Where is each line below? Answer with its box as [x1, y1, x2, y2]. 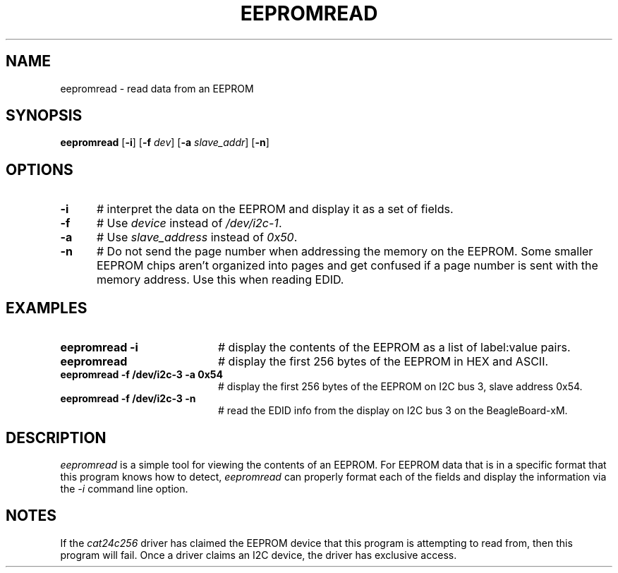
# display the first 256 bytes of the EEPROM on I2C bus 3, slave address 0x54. [218, 380, 583, 393]
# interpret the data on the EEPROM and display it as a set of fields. [96, 202, 454, 217]
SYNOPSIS [6, 107, 83, 125]
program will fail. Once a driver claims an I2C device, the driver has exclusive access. [60, 548, 457, 561]
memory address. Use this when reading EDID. [96, 272, 344, 287]
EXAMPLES [6, 298, 87, 317]
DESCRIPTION [6, 428, 107, 447]
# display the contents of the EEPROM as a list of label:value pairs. [217, 340, 571, 355]
